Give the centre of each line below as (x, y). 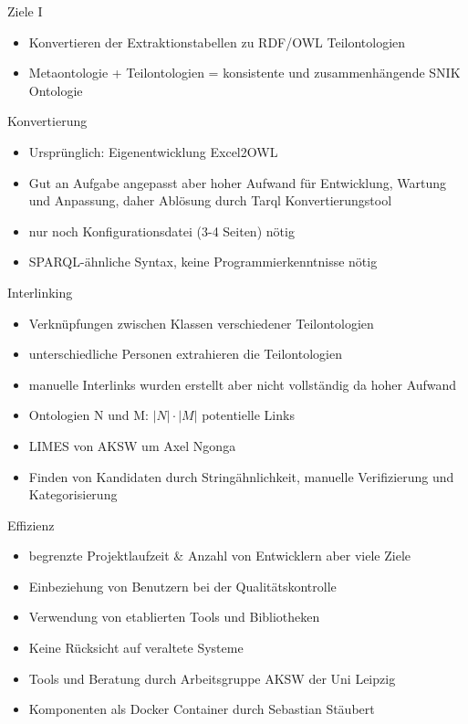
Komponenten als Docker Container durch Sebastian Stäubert (202, 709)
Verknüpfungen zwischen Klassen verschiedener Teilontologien (201, 323)
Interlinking (40, 292)
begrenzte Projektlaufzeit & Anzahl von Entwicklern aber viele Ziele (220, 556)
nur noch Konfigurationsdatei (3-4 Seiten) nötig (161, 231)
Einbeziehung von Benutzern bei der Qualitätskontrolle (182, 586)
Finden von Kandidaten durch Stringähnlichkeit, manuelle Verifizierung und (241, 476)
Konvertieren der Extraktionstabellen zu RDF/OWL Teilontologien (217, 42)
